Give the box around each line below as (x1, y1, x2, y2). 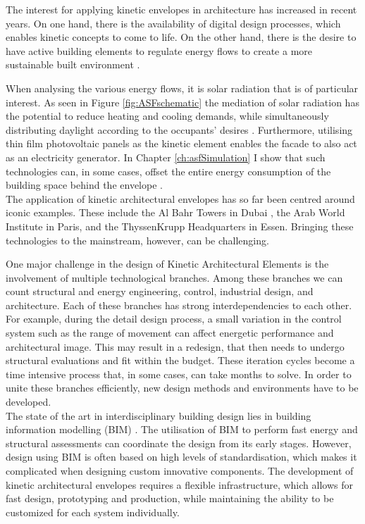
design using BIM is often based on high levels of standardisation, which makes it (6, 449, 357, 464)
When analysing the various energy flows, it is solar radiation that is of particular (6, 80, 359, 95)
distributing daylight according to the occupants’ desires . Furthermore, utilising (6, 122, 353, 137)
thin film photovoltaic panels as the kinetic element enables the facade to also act (6, 136, 357, 151)
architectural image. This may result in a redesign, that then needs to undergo (6, 339, 345, 354)
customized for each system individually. (6, 504, 180, 519)
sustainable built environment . (6, 57, 140, 72)
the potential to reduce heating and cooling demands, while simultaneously (6, 108, 329, 123)
